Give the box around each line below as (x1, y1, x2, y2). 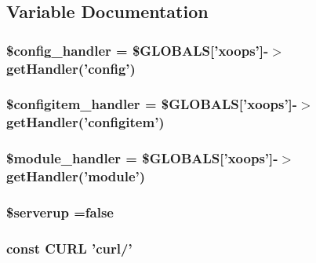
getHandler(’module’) (6, 166, 146, 186)
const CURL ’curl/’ (6, 238, 133, 258)
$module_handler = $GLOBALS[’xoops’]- (6, 148, 278, 168)
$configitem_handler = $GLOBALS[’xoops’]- (6, 94, 298, 114)
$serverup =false (6, 203, 114, 221)
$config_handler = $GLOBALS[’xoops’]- (6, 40, 269, 60)
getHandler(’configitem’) (6, 112, 165, 132)
